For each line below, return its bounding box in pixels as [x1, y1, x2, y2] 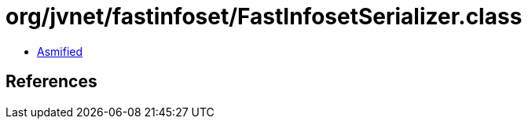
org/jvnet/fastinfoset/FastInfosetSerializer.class [5, 3, 522, 30]
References [5, 72, 97, 92]
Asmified [37, 44, 83, 58]
